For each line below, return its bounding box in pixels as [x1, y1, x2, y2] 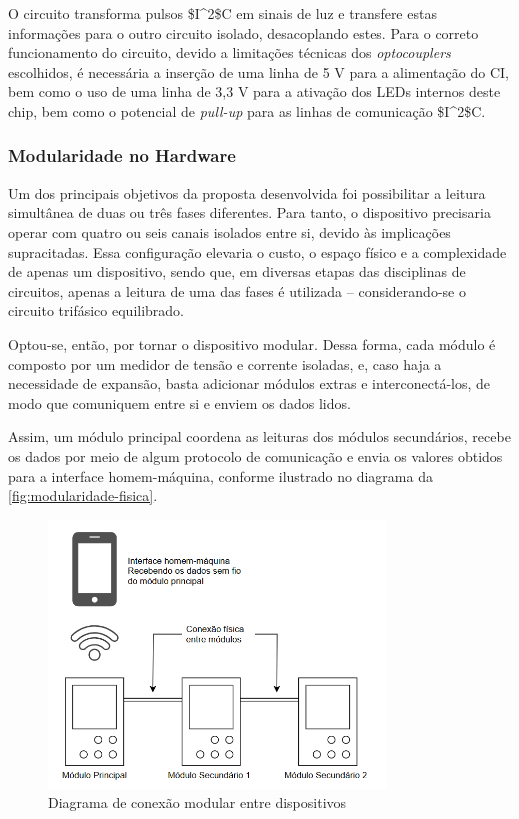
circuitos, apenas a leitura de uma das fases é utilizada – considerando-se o [8, 280, 466, 301]
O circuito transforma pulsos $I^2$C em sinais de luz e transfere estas [8, 3, 437, 23]
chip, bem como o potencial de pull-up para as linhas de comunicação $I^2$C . [8, 100, 486, 121]
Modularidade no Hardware [8, 143, 236, 168]
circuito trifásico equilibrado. [8, 300, 185, 321]
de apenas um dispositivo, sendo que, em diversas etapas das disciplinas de [8, 261, 466, 282]
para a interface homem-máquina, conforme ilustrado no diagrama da [8, 465, 433, 486]
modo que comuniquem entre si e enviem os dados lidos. [8, 392, 351, 413]
